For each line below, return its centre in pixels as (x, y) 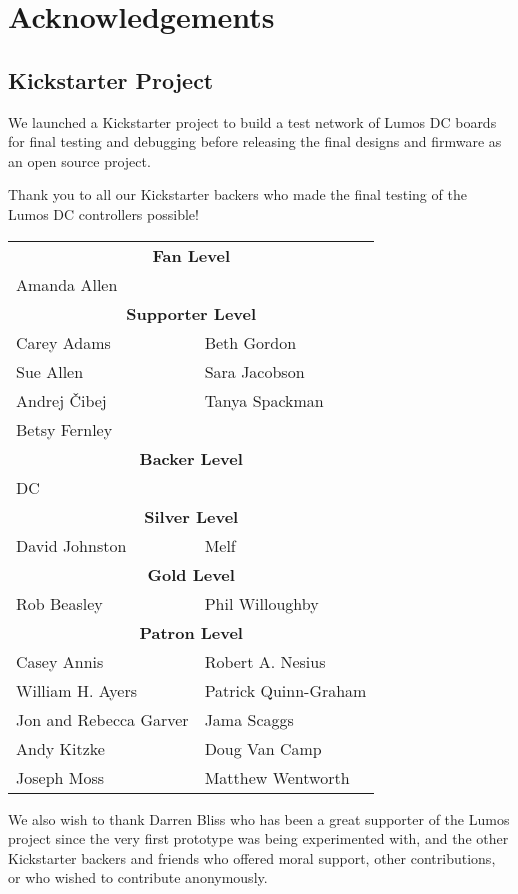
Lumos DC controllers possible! (103, 213)
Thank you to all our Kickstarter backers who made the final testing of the (237, 194)
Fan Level (191, 255)
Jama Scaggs (249, 719)
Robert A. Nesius (265, 661)
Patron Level (191, 632)
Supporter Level (191, 313)
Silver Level (191, 516)
